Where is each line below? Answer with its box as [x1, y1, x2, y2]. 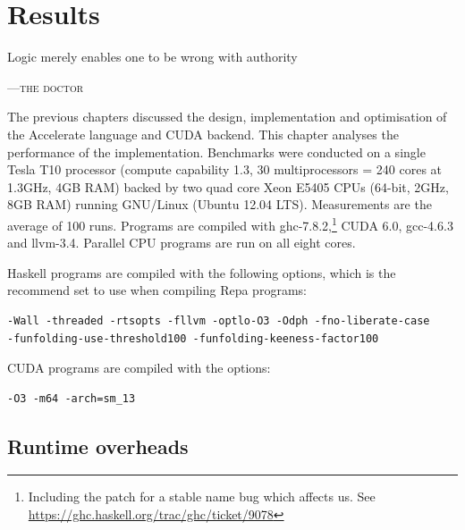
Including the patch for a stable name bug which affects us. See [28, 487, 376, 506]
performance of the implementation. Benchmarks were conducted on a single [7, 142, 426, 161]
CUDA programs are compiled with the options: [7, 358, 271, 377]
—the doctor [7, 77, 84, 96]
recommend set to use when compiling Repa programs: [7, 281, 307, 299]
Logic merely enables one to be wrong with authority [7, 47, 298, 66]
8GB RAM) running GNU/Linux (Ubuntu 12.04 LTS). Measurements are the [7, 195, 432, 214]
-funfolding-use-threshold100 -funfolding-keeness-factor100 [7, 332, 379, 345]
